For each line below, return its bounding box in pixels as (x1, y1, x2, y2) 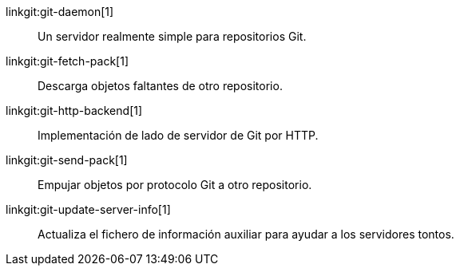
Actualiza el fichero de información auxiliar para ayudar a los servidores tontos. (38, 227, 454, 241)
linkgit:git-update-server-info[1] (6, 203, 171, 216)
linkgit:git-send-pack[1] (6, 153, 128, 167)
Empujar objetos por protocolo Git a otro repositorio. (38, 178, 312, 191)
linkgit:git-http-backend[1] (6, 104, 143, 117)
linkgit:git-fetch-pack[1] (6, 54, 129, 68)
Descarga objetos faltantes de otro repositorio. (38, 79, 283, 93)
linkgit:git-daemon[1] (6, 5, 114, 18)
